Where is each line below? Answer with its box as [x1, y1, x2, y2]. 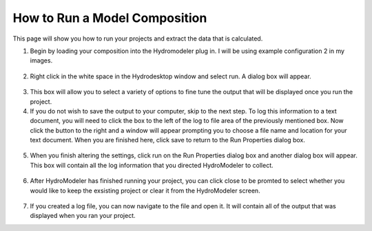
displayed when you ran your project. [30, 212, 136, 220]
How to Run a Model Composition [12, 10, 207, 25]
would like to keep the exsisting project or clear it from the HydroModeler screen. [30, 186, 261, 195]
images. [30, 56, 53, 65]
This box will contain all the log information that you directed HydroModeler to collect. [30, 161, 273, 169]
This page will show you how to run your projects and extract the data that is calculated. [12, 34, 263, 43]
